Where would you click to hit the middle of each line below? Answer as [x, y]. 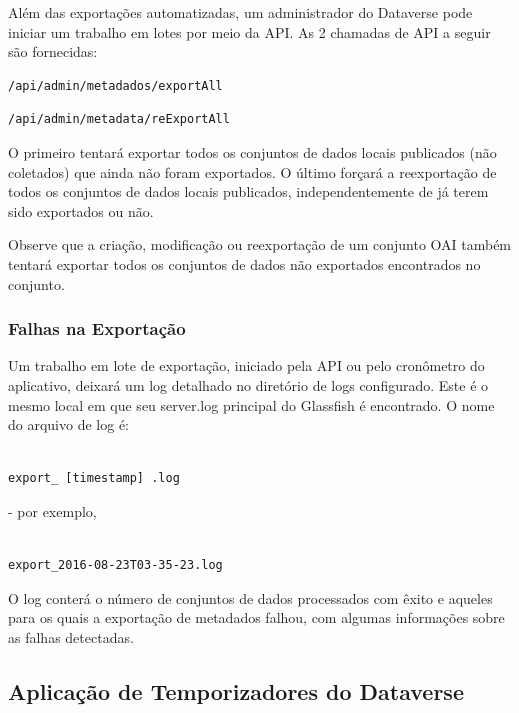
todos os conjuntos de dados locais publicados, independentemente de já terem [248, 191]
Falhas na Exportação [97, 328]
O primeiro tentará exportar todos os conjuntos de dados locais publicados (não [252, 151]
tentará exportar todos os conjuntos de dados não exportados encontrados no [244, 263]
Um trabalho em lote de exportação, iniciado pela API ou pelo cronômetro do [246, 365]
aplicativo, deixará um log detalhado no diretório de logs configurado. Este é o [248, 384]
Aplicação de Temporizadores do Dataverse [236, 690]
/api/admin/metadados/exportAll [115, 85]
